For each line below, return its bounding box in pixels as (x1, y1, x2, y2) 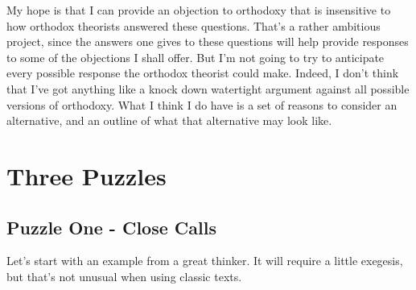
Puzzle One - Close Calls (6, 214, 216, 239)
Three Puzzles (6, 159, 167, 192)
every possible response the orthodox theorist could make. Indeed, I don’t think (6, 64, 399, 81)
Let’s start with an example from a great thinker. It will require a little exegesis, (6, 252, 403, 269)
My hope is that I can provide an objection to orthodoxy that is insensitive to (6, 2, 391, 18)
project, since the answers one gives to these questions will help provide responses (6, 33, 409, 50)
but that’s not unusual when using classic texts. (6, 267, 242, 284)
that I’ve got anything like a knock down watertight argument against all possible (6, 80, 410, 97)
